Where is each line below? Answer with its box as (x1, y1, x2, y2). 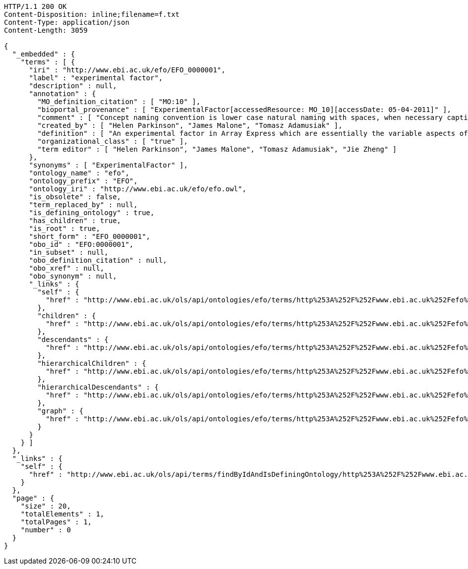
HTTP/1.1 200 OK (4, 2, 67, 10)
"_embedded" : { (12, 50, 75, 58)
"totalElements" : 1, (20, 510, 105, 518)
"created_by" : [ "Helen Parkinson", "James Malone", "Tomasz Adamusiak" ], (37, 121, 343, 129)
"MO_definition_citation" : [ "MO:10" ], (37, 98, 201, 106)
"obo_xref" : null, (29, 264, 105, 272)
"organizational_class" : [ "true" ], (37, 137, 188, 145)
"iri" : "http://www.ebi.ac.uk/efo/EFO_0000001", (29, 66, 226, 74)
